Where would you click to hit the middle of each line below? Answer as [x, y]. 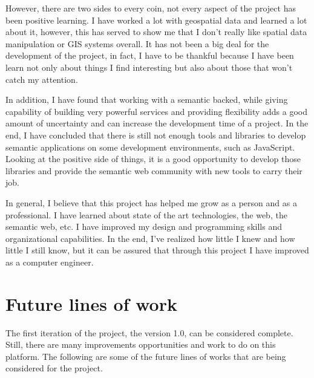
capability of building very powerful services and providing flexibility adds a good [157, 111]
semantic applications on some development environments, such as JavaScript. [150, 147]
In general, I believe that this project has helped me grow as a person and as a [151, 202]
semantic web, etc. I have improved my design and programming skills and [144, 226]
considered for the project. [54, 368]
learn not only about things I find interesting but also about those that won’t [149, 67]
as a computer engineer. [50, 262]
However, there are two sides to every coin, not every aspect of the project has [151, 8]
